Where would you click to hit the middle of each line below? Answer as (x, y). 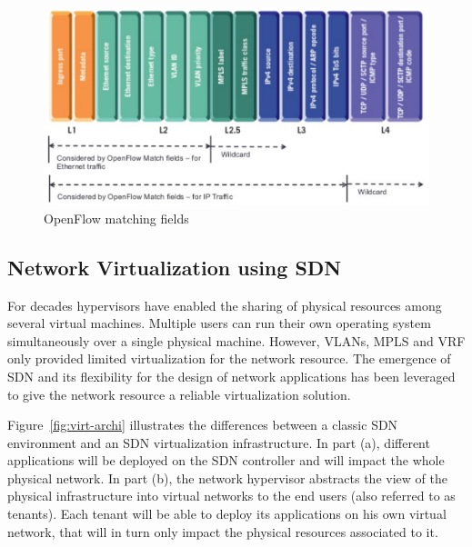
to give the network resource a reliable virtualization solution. (179, 394)
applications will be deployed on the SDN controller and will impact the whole (226, 460)
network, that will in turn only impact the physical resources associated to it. (223, 531)
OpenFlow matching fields (116, 218)
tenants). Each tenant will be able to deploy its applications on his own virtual (227, 514)
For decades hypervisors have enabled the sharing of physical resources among (225, 305)
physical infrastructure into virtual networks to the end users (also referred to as (231, 496)
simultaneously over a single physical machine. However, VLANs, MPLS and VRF (236, 340)
